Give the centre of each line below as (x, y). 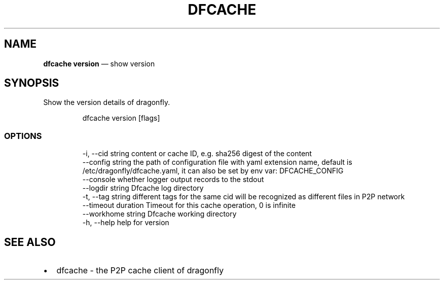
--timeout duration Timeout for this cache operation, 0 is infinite (189, 205)
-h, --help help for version (126, 223)
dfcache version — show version (99, 63)
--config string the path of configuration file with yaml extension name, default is (217, 162)
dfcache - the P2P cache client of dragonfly (140, 271)
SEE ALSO (30, 242)
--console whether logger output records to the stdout (173, 180)
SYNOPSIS (32, 83)
